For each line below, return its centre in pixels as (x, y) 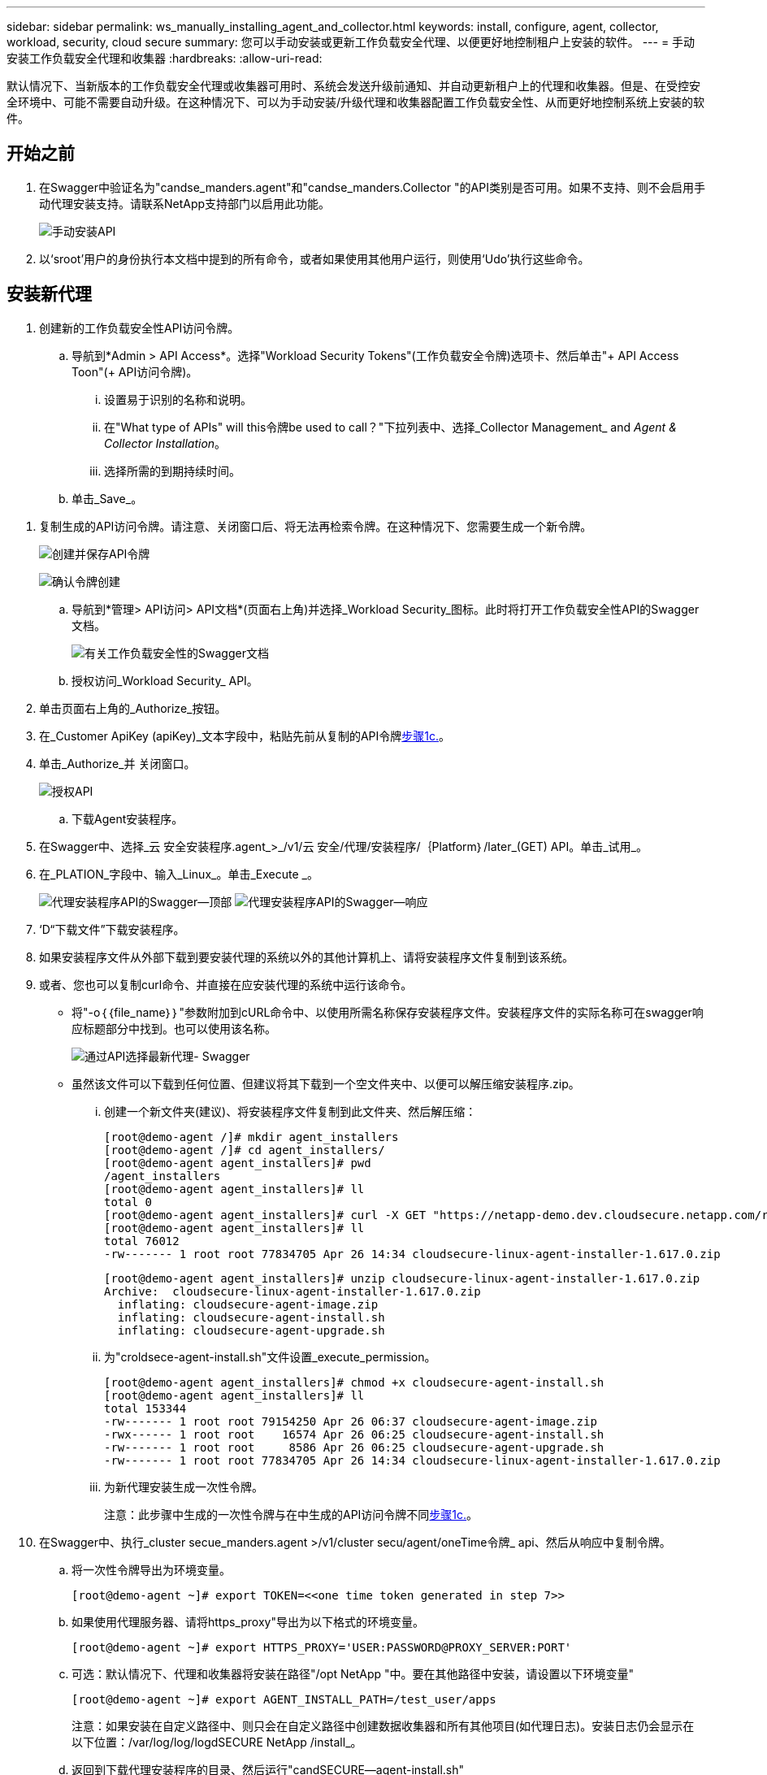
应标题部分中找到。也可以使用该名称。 (174, 1028)
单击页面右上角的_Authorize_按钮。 (133, 708)
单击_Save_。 (107, 498)
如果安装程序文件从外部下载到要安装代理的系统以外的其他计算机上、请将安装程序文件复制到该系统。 (306, 957)
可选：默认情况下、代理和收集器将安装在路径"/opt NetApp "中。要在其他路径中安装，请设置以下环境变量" (353, 1673)
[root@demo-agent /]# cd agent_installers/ (245, 1150)
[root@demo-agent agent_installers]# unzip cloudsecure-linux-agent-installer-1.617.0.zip (402, 1278)
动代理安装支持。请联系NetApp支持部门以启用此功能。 (185, 203)
